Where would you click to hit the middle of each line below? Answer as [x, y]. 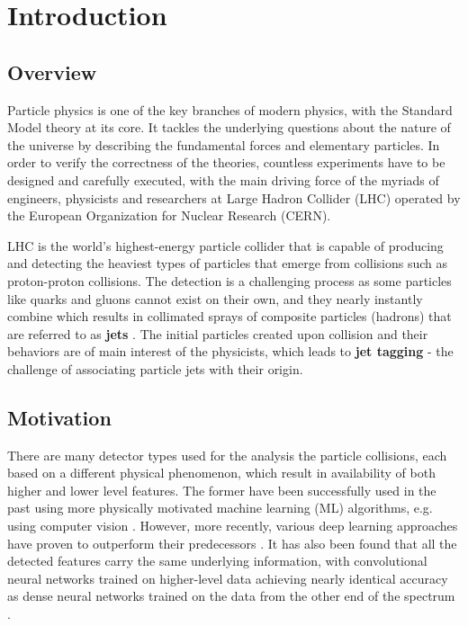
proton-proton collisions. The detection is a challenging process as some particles [229, 280]
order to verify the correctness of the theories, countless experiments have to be [226, 162]
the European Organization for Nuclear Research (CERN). [169, 215]
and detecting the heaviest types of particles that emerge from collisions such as [228, 263]
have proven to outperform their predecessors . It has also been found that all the [232, 543]
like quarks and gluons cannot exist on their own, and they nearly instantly [215, 298]
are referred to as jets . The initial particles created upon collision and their [218, 333]
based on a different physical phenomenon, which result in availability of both [221, 473]
